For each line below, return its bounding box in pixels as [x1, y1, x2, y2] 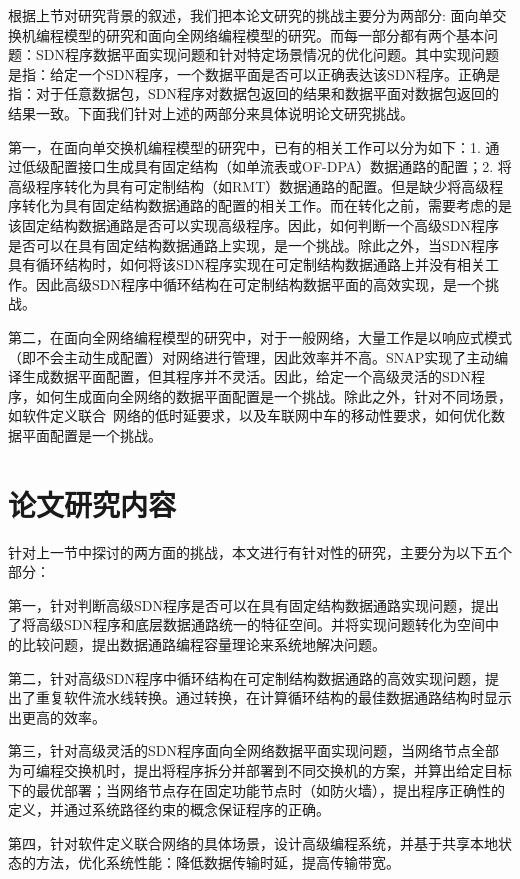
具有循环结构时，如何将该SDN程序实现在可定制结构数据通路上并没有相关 [8, 254, 485, 275]
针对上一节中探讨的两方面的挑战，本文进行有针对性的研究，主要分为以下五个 [8, 541, 512, 562]
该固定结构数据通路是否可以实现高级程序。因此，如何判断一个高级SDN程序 [8, 214, 499, 235]
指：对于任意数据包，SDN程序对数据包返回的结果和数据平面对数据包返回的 [8, 83, 499, 104]
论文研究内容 [8, 483, 177, 524]
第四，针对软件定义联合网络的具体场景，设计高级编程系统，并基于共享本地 [8, 832, 498, 853]
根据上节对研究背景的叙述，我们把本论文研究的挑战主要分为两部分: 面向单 [8, 5, 493, 25]
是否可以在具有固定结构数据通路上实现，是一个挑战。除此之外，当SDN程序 [8, 234, 499, 255]
